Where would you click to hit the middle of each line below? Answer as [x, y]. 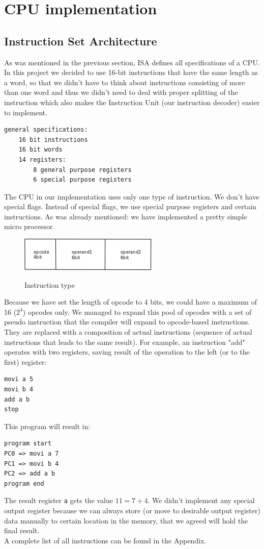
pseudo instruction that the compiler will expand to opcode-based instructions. [127, 322]
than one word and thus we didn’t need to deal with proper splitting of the [121, 92]
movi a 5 [19, 379]
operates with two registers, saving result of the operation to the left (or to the [127, 352]
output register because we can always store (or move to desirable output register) [132, 510]
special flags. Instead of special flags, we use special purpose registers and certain [130, 206]
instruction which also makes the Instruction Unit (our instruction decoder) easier [132, 102]
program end [24, 483]
